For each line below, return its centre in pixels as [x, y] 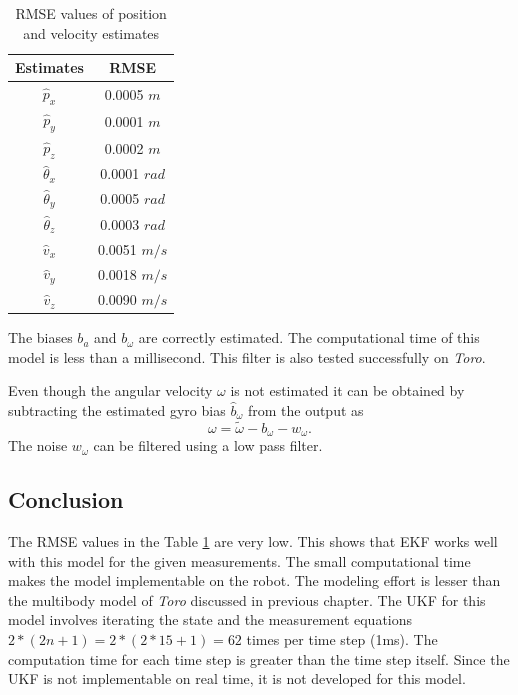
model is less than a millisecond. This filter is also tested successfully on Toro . [247, 356]
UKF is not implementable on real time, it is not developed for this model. [237, 678]
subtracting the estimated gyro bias [117, 409]
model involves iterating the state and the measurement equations [210, 619]
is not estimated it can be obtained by [347, 390]
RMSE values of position [91, 13]
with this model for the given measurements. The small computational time [239, 560]
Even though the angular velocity [110, 390]
